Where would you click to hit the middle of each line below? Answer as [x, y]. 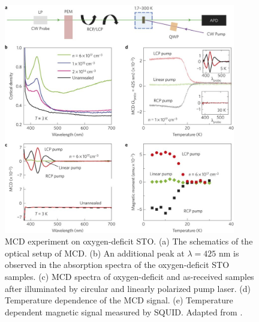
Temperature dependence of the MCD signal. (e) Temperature [119, 300]
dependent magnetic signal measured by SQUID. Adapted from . [124, 311]
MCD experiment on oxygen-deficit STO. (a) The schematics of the [129, 241]
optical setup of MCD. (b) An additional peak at [95, 253]
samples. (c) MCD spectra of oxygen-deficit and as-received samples [129, 276]
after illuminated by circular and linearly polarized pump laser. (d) [128, 288]
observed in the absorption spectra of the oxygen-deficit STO [117, 265]
